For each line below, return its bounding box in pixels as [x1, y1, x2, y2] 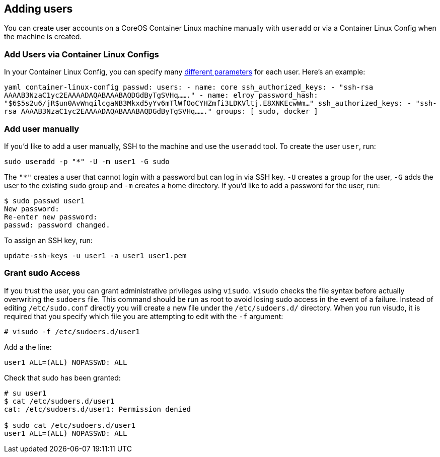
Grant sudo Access [4, 268, 80, 278]
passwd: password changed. [4, 220, 110, 229]
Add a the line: [4, 342, 52, 351]
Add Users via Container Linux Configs [4, 49, 159, 59]
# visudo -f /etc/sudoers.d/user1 [4, 327, 140, 336]
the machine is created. [4, 32, 82, 41]
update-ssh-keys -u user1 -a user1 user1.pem [4, 251, 187, 260]
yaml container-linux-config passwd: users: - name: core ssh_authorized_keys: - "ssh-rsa [4, 83, 374, 92]
